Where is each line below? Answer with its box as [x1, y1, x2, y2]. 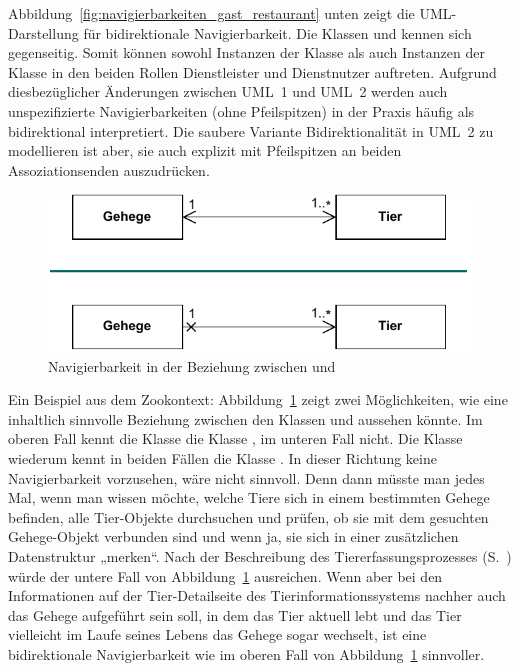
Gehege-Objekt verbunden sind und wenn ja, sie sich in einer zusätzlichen [8, 526, 459, 547]
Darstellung [8, 22, 79, 43]
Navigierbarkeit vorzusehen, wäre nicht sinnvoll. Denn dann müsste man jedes [8, 467, 485, 488]
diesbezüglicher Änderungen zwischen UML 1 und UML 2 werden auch [8, 81, 448, 102]
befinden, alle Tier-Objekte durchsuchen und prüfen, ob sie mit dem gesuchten [8, 506, 489, 527]
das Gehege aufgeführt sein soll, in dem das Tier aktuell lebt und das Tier [8, 604, 462, 625]
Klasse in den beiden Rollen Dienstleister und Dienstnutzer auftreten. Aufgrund [8, 61, 497, 82]
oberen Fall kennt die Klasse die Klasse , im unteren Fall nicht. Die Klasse [8, 428, 463, 449]
